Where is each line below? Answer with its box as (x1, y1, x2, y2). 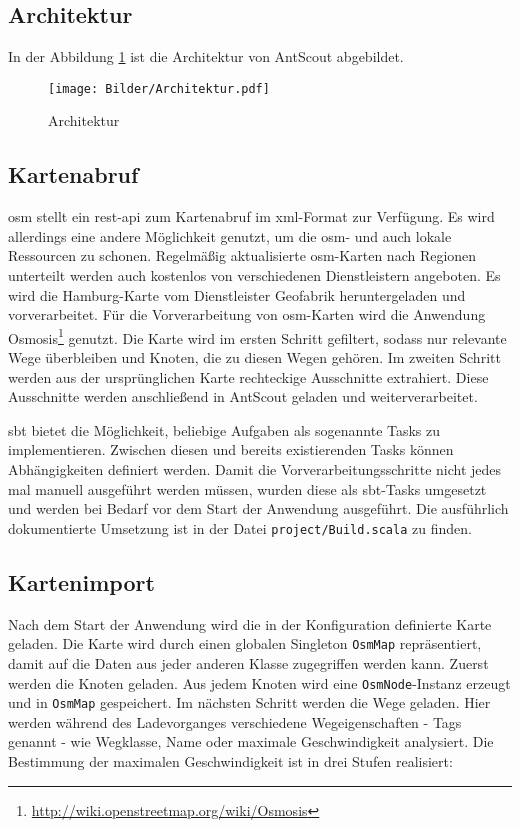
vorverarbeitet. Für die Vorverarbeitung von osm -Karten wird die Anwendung (8, 304, 486, 325)
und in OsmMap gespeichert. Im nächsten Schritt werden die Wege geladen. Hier (8, 692, 491, 713)
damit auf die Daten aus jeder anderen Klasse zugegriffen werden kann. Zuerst (8, 652, 489, 673)
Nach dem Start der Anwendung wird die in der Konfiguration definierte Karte (8, 613, 492, 634)
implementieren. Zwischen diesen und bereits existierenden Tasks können (8, 439, 454, 460)
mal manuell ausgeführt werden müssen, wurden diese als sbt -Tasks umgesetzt (8, 478, 487, 499)
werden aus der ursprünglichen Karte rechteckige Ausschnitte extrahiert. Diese (8, 366, 489, 387)
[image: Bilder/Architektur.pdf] (48, 81, 270, 96)
